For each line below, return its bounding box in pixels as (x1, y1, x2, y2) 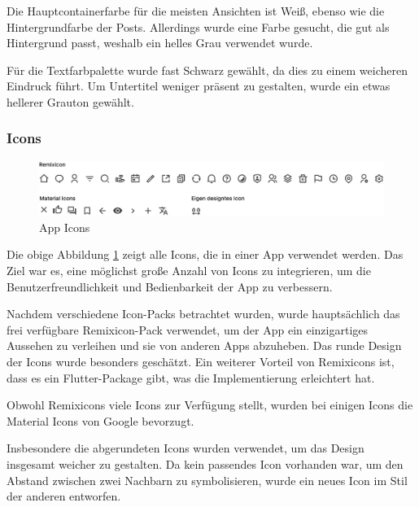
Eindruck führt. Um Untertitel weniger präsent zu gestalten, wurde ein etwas (7, 77, 391, 94)
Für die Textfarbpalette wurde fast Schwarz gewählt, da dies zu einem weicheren (7, 61, 408, 78)
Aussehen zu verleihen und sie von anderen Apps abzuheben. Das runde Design (7, 337, 402, 354)
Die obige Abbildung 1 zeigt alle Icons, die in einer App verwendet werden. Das (7, 246, 404, 263)
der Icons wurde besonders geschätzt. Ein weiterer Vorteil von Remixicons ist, (7, 353, 395, 370)
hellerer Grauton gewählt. (7, 93, 134, 110)
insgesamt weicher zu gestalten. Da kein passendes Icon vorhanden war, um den (7, 455, 404, 472)
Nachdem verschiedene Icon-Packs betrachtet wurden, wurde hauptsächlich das (7, 305, 400, 322)
